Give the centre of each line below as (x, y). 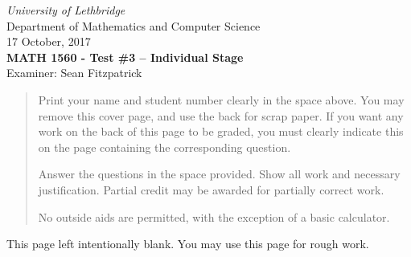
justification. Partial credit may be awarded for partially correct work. (211, 189)
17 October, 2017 (49, 41)
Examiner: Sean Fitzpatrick (74, 73)
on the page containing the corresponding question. (164, 147)
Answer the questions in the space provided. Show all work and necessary (219, 174)
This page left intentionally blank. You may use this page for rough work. (188, 244)
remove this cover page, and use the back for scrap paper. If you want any (221, 115)
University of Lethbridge (66, 10)
